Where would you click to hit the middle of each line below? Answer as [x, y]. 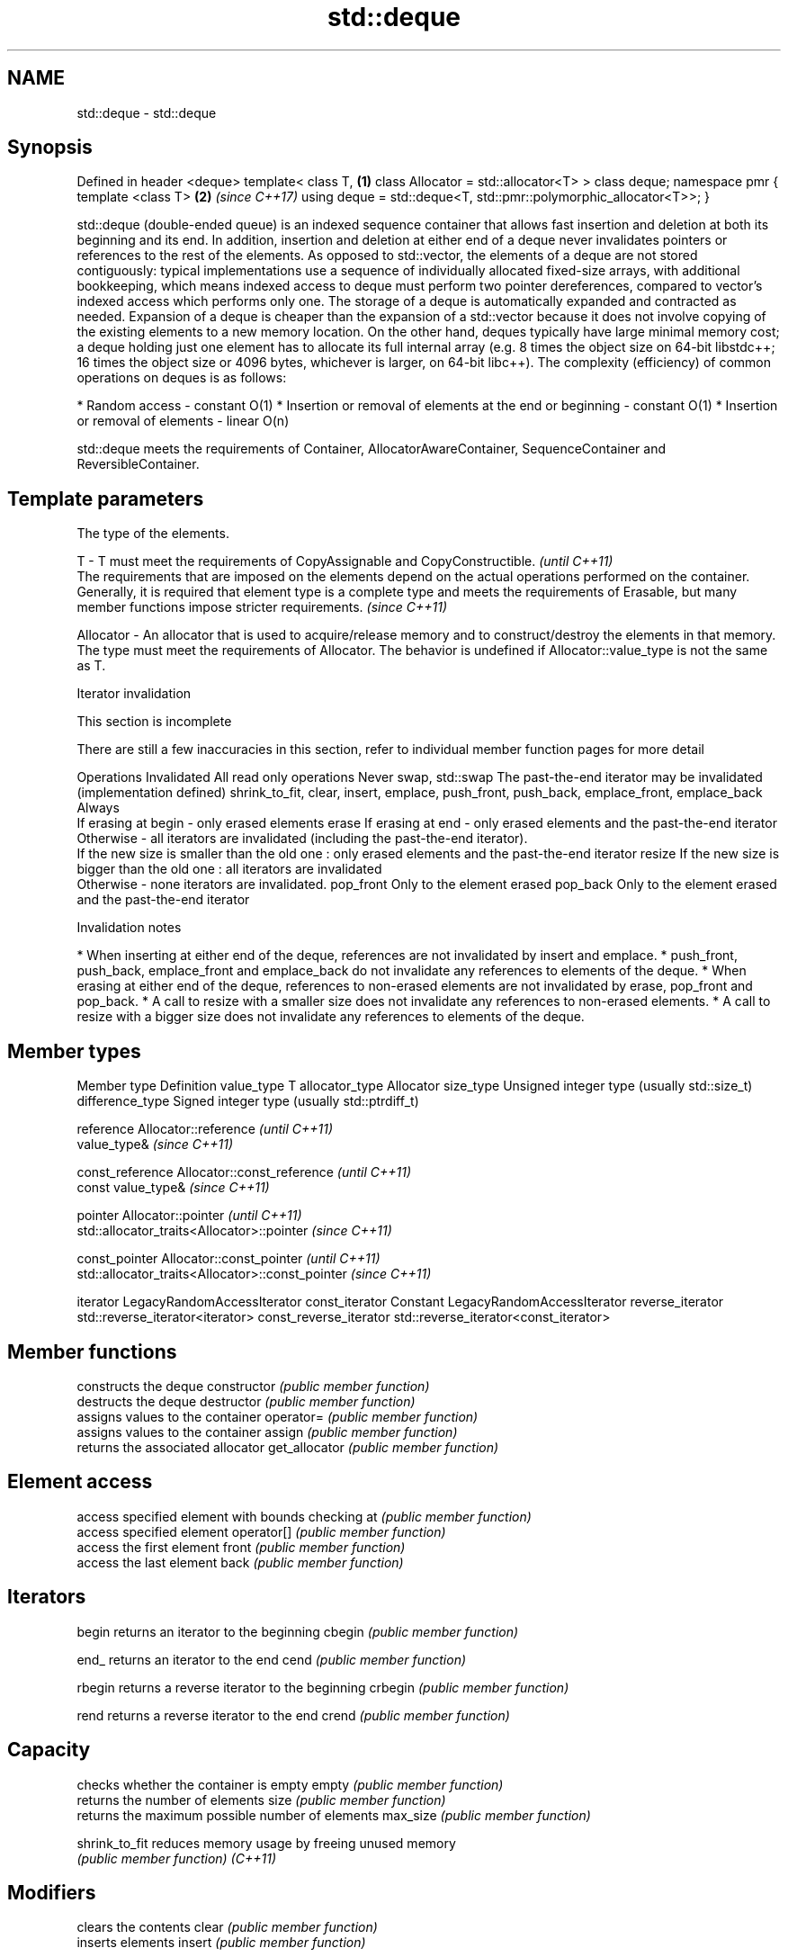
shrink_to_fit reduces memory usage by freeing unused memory [266, 1843]
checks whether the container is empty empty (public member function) [290, 1784]
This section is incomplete [154, 722]
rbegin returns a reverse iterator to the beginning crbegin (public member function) [323, 1687]
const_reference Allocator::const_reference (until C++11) [244, 1172]
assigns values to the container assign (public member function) [267, 1432]
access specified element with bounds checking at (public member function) [304, 1516]
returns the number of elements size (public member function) [261, 1800]
